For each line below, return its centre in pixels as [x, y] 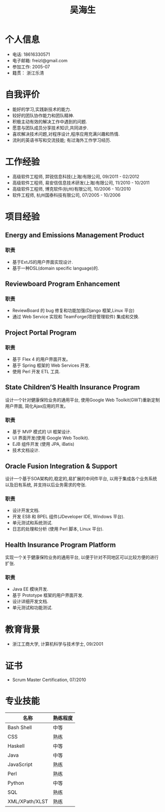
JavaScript [20, 765]
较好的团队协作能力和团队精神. [43, 115]
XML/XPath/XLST [28, 802]
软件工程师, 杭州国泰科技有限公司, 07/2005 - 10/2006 [66, 195]
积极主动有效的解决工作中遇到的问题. [49, 121]
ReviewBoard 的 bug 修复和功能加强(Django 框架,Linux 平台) [73, 310]
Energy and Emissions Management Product [75, 235]
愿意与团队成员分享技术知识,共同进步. [50, 128]
